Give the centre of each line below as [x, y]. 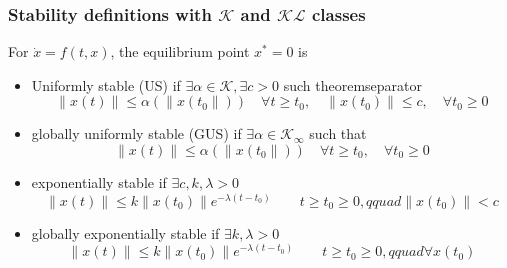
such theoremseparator [352, 84]
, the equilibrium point [180, 51]
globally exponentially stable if [125, 232]
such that [338, 133]
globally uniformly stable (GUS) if [136, 133]
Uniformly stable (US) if [106, 84]
